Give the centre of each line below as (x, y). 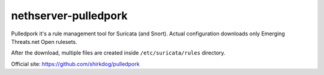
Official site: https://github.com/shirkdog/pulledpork (75, 64)
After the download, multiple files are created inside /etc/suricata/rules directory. (118, 53)
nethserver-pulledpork (69, 16)
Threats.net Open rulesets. (44, 41)
